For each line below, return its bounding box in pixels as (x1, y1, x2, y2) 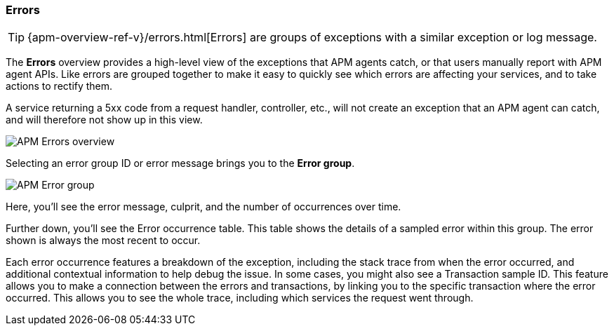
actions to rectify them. (6, 80, 113, 93)
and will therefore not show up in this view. (6, 114, 203, 126)
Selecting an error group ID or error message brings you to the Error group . (6, 157, 355, 170)
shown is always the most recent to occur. (6, 234, 201, 247)
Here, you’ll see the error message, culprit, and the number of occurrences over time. (6, 201, 401, 213)
